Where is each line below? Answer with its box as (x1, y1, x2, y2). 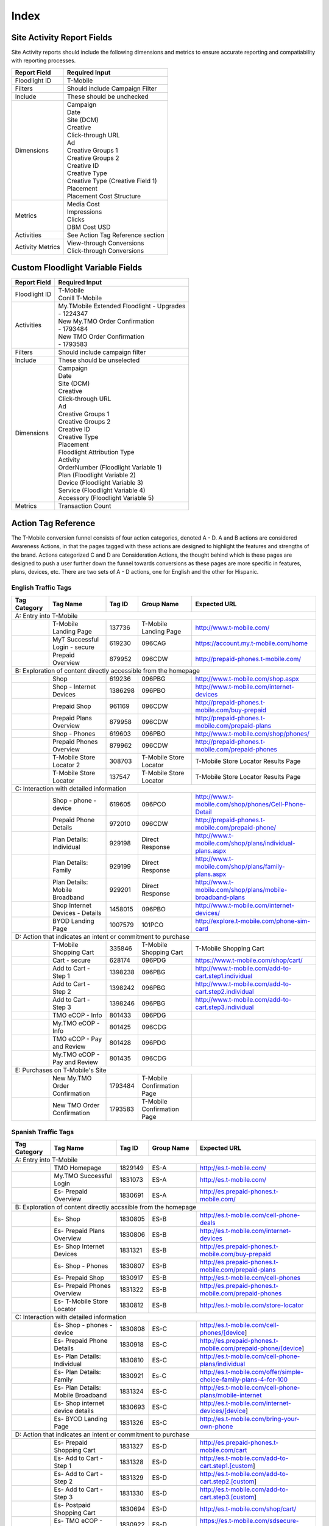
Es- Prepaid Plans (54, 1227, 105, 1235)
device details (54, 1407, 94, 1416)
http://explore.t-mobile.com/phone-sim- (195, 916, 311, 925)
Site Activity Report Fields (11, 32, 113, 43)
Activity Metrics (15, 242, 60, 251)
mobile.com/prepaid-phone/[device (199, 1344, 302, 1353)
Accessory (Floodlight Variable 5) (58, 494, 154, 502)
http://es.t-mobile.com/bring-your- (199, 1415, 300, 1423)
